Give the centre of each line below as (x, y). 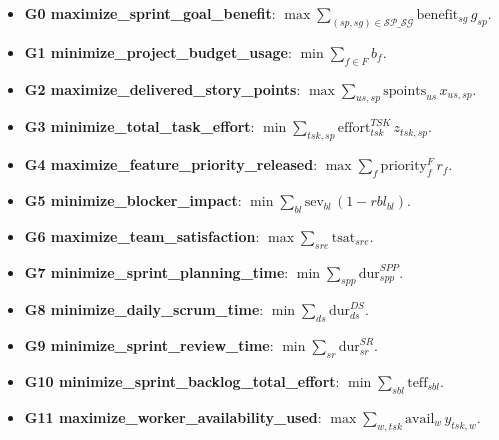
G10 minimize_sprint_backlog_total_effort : (182, 381)
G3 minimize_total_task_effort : (139, 126)
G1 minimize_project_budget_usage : (158, 51)
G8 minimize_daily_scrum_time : (144, 309)
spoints (405, 90)
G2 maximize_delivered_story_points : (162, 88)
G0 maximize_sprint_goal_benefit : (150, 13)
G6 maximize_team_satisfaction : (142, 235)
